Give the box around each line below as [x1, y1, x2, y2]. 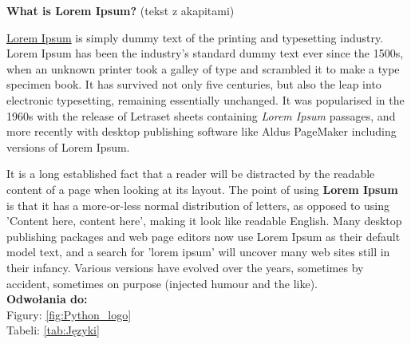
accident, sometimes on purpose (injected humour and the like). [6, 275, 318, 291]
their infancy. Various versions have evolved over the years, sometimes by [6, 259, 364, 275]
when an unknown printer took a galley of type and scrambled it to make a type [6, 60, 400, 77]
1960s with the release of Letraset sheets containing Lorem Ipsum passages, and [6, 107, 396, 124]
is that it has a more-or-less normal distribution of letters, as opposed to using [6, 196, 389, 213]
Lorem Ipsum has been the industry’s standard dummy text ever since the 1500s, [6, 45, 404, 61]
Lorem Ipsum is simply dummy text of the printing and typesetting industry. [6, 29, 384, 45]
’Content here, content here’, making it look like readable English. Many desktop [6, 212, 402, 229]
